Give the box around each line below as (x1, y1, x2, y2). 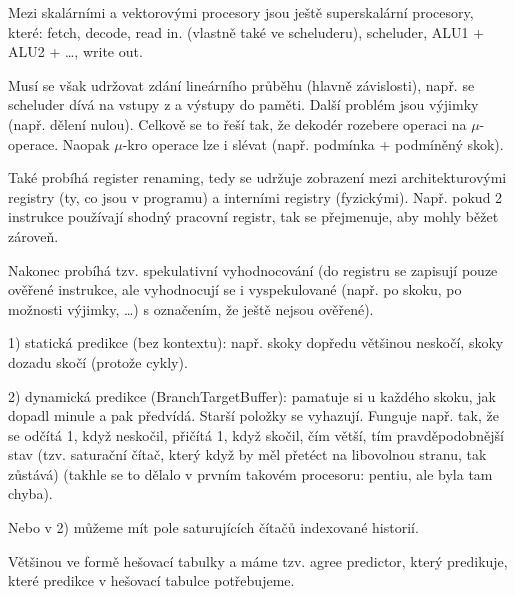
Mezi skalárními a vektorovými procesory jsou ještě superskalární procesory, (8, 2, 474, 22)
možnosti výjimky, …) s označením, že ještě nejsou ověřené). (8, 298, 374, 319)
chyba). (8, 483, 53, 504)
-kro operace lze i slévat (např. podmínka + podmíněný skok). (122, 133, 504, 154)
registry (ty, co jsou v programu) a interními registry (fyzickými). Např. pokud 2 (8, 186, 503, 207)
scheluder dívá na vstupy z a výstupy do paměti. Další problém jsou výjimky (8, 94, 479, 115)
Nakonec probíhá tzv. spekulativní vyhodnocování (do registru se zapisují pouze (8, 259, 498, 280)
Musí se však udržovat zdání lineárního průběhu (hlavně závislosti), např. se (8, 74, 475, 95)
